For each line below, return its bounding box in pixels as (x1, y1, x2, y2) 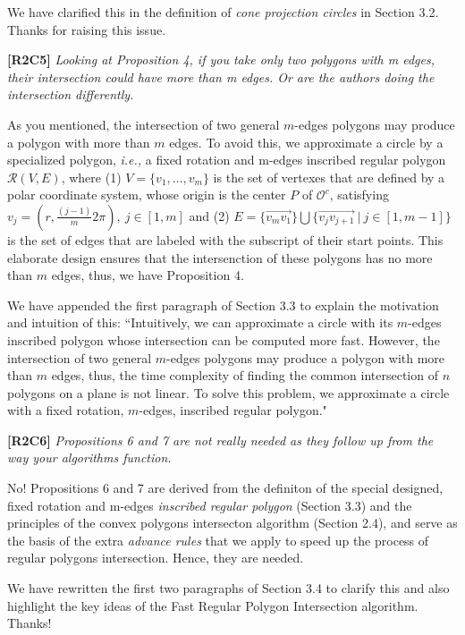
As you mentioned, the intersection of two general (7, 114, 280, 133)
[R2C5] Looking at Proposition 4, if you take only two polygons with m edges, (7, 50, 435, 69)
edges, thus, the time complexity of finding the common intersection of (51, 366, 438, 385)
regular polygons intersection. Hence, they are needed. (7, 548, 304, 567)
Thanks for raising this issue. (7, 20, 166, 38)
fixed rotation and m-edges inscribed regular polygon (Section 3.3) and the (7, 495, 412, 514)
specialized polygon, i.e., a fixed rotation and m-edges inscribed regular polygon (7, 150, 446, 169)
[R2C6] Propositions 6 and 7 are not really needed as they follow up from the (7, 430, 434, 449)
